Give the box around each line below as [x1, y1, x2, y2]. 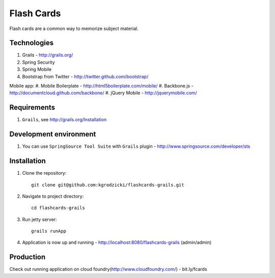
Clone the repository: [22, 170, 67, 176]
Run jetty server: [22, 216, 57, 223]
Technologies [9, 39, 54, 47]
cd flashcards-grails [31, 205, 85, 211]
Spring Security [22, 59, 56, 65]
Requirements [9, 103, 56, 112]
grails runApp [31, 228, 66, 234]
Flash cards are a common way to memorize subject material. [9, 25, 139, 32]
